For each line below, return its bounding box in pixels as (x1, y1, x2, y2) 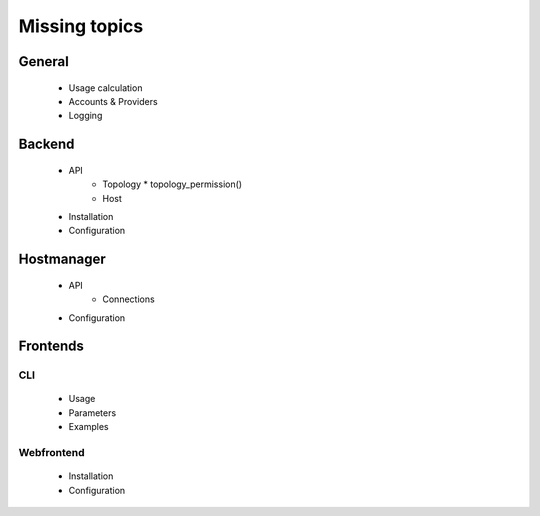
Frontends (18, 338, 84, 355)
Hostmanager (18, 251, 106, 268)
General (18, 53, 70, 70)
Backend (18, 136, 75, 153)
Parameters (68, 406, 117, 419)
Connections (102, 293, 155, 305)
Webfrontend (18, 446, 85, 460)
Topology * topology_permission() (102, 178, 243, 190)
